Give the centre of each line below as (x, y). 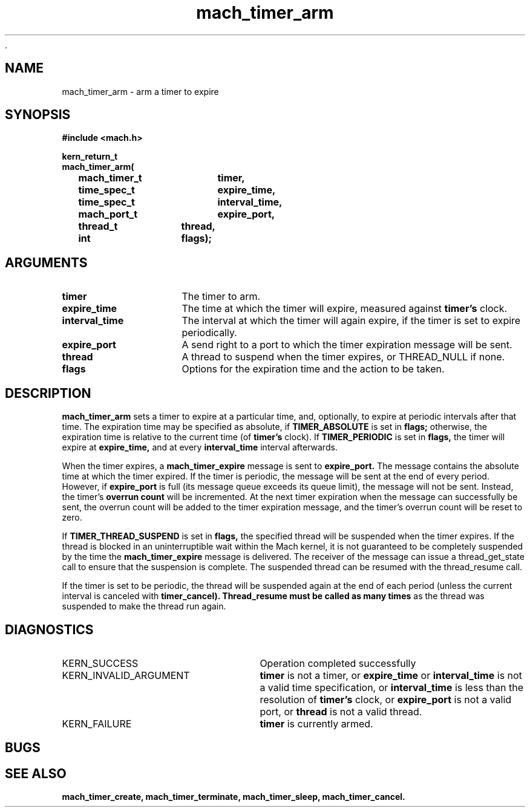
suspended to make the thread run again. (144, 606)
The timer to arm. (221, 297)
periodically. (209, 333)
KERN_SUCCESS (100, 663)
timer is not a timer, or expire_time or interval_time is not (391, 675)
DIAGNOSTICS (49, 629)
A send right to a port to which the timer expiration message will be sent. (347, 345)
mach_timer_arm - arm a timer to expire (140, 91)
